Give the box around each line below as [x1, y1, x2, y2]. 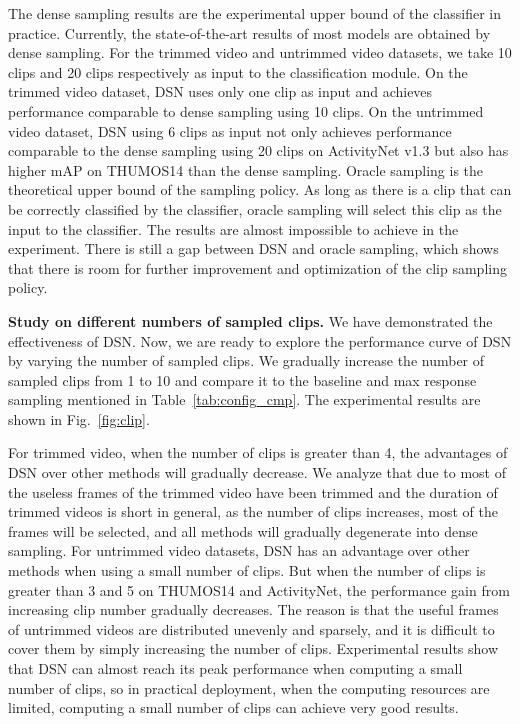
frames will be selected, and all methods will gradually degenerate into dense [8, 520, 478, 541]
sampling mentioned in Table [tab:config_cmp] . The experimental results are [8, 389, 481, 410]
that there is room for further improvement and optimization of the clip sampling [8, 257, 507, 278]
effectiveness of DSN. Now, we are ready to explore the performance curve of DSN [8, 330, 512, 351]
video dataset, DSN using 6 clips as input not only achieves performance [8, 120, 452, 141]
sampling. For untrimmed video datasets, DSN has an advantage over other [8, 540, 470, 561]
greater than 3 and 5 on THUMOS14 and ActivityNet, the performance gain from [8, 579, 510, 600]
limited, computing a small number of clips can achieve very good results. [8, 697, 459, 718]
